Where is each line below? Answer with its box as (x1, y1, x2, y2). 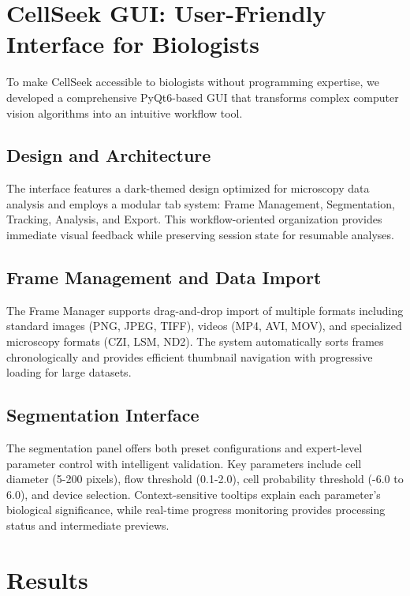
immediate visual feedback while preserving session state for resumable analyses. (6, 227, 394, 243)
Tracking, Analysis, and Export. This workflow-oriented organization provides (6, 211, 382, 227)
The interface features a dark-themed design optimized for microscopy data (6, 180, 370, 197)
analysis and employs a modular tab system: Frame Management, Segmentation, (6, 195, 395, 212)
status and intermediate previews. (6, 517, 170, 534)
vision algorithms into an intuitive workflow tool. (6, 104, 243, 121)
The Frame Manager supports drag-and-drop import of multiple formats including (6, 302, 404, 318)
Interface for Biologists (6, 28, 259, 60)
